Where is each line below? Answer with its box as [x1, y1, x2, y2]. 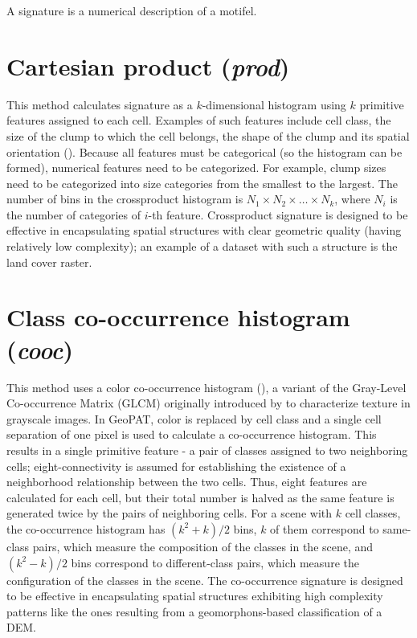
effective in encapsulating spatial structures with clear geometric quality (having [6, 222, 402, 239]
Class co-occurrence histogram [6, 301, 350, 333]
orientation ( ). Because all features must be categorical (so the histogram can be [6, 143, 403, 160]
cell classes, [345, 505, 401, 521]
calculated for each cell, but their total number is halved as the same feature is [6, 489, 395, 505]
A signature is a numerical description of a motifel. [6, 2, 257, 18]
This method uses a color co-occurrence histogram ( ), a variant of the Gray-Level [6, 378, 407, 395]
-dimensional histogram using [202, 96, 346, 112]
